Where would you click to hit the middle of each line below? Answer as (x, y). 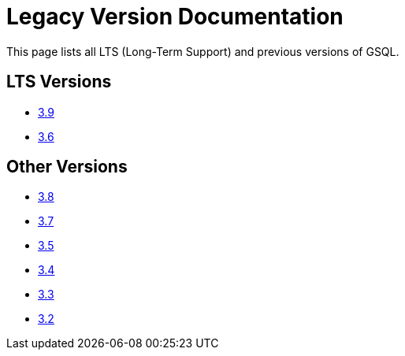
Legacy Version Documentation (175, 17)
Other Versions (67, 167)
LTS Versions (59, 82)
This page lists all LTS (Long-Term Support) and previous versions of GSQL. (203, 51)
